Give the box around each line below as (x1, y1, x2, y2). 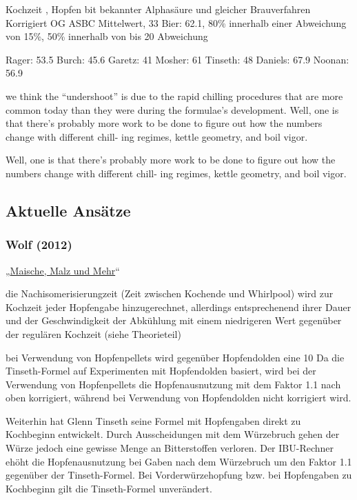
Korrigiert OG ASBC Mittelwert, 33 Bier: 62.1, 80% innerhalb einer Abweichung (6, 15, 347, 30)
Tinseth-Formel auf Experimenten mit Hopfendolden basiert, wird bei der (6, 363, 316, 378)
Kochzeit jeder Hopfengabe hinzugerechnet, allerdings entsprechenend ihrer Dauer (6, 299, 351, 314)
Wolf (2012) (6, 236, 72, 253)
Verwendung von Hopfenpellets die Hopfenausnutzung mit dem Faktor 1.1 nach (6, 377, 341, 391)
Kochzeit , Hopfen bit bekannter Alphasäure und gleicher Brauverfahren (6, 2, 311, 16)
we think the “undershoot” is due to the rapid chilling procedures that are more (6, 88, 343, 103)
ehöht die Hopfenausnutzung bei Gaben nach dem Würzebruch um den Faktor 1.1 (6, 454, 352, 468)
